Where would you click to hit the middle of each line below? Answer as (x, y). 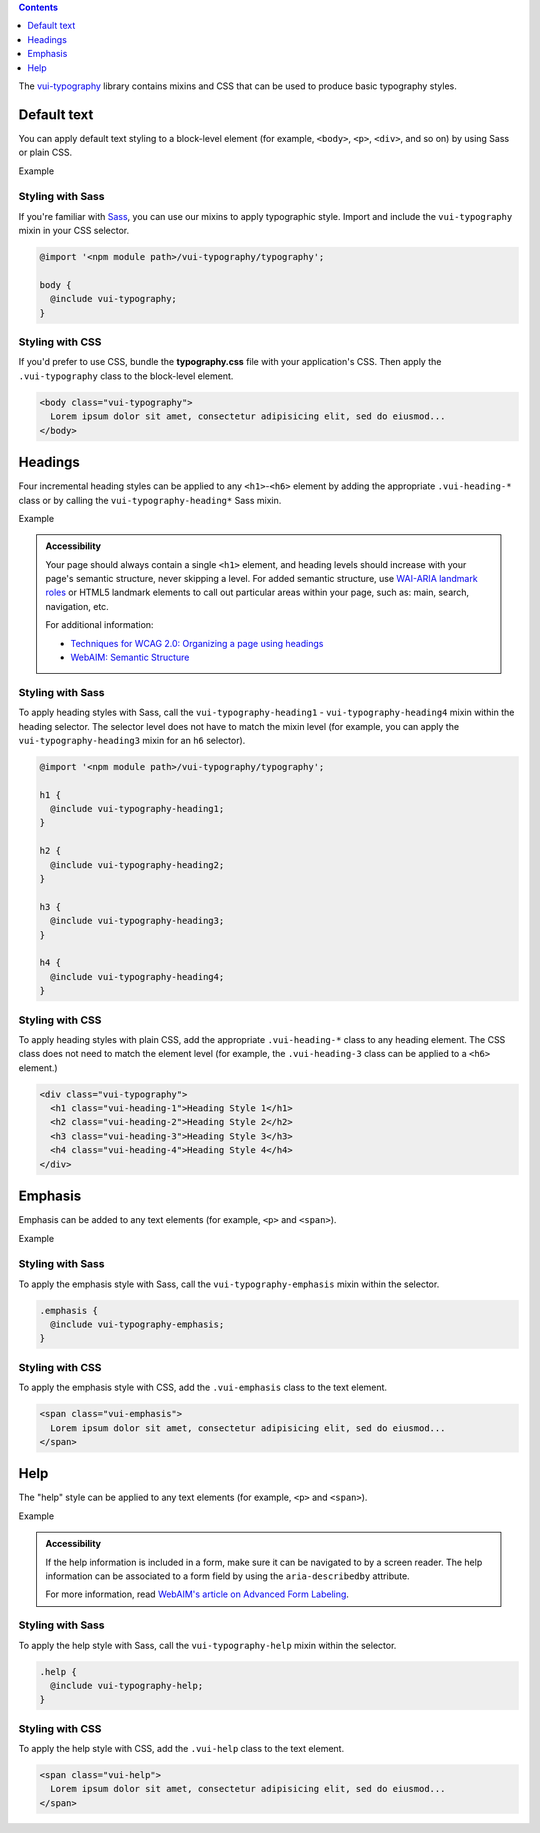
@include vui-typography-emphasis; (137, 1324)
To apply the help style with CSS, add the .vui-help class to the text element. (181, 1749)
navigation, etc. (77, 606)
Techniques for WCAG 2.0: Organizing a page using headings (197, 643)
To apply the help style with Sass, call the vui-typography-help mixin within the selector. (207, 1645)
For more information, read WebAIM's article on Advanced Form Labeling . (197, 1594)
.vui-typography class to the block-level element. (126, 376)
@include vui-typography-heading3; (137, 921)
